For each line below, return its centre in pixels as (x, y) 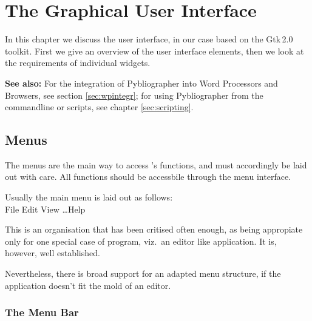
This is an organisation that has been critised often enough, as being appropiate (154, 229)
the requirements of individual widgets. (78, 63)
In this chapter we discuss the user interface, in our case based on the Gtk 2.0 (149, 39)
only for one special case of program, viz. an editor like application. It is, (141, 241)
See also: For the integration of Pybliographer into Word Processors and (141, 83)
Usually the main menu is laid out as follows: (89, 197)
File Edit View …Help (45, 209)
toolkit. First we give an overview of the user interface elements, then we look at (154, 51)
